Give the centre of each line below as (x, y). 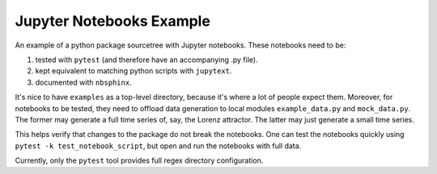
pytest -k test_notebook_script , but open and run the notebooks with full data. (158, 146)
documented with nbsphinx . (84, 82)
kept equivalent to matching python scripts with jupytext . (134, 71)
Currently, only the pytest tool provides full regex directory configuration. (139, 160)
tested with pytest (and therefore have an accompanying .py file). (146, 60)
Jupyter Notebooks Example (112, 21)
